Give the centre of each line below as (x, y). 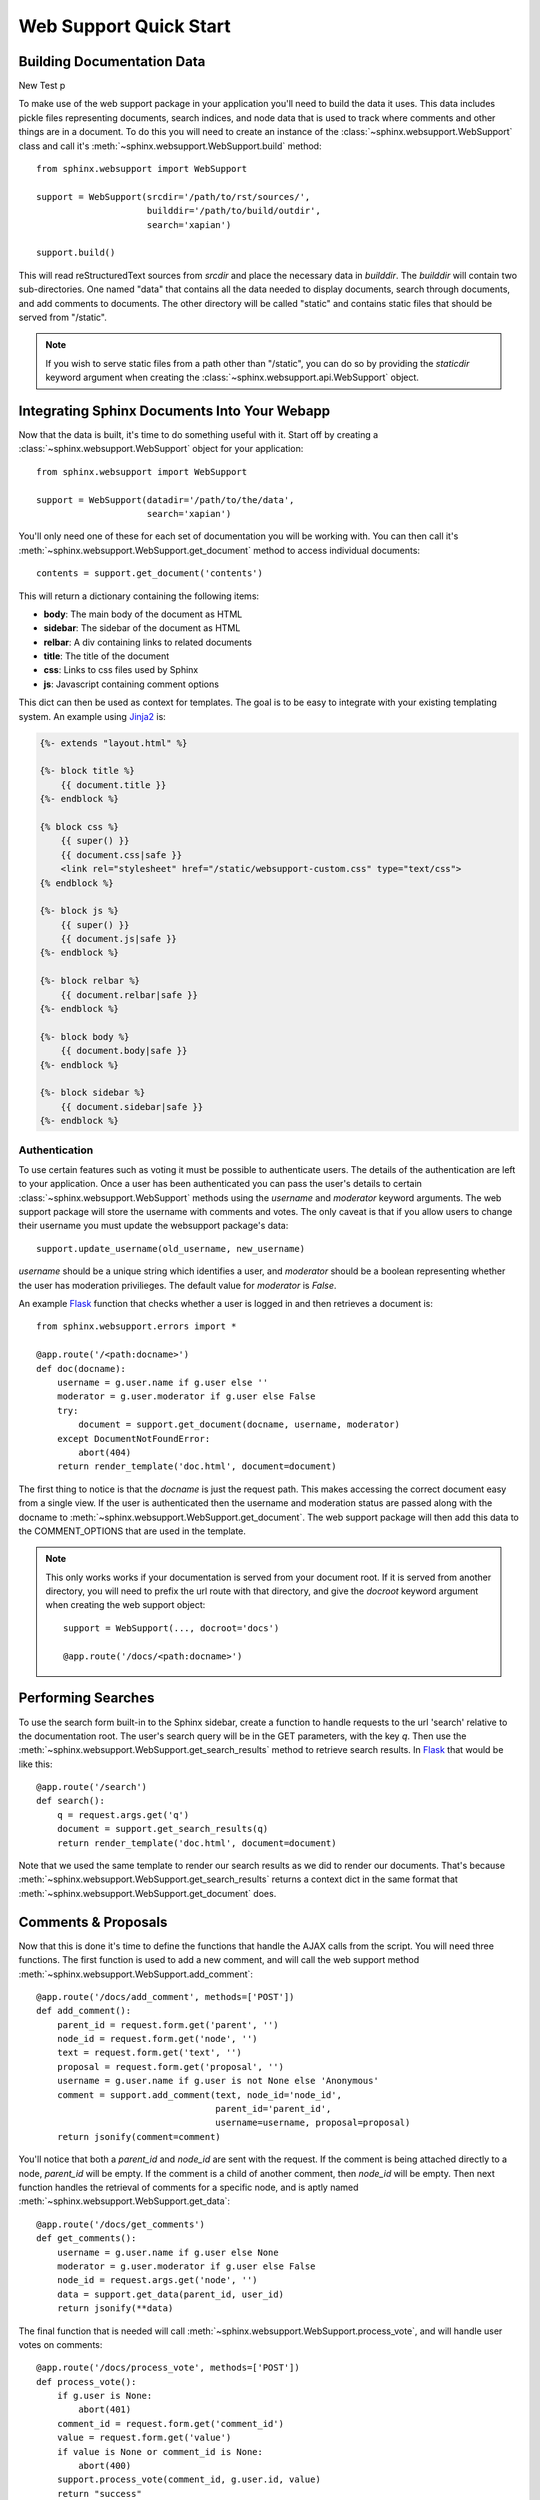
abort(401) (105, 2409)
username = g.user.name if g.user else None (167, 2252)
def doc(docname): (81, 1368)
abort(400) (105, 2466)
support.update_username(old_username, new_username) (170, 1248)
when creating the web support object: (125, 1605)
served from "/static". (62, 317)
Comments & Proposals (93, 1921)
